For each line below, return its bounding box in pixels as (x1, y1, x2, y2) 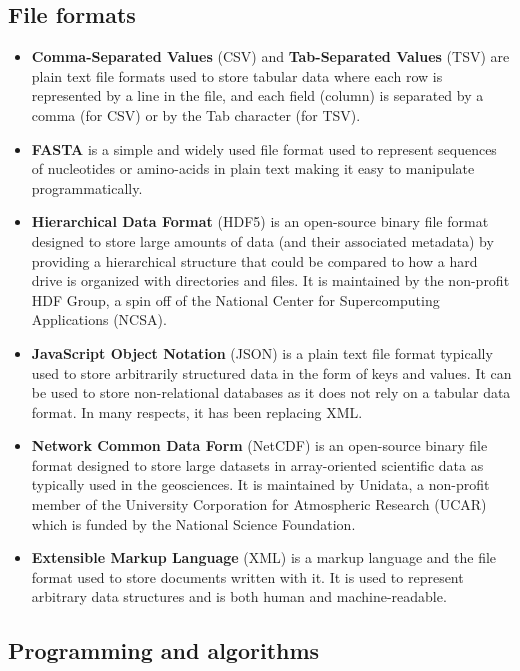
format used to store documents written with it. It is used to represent (31, 566, 464, 587)
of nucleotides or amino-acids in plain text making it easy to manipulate (31, 158, 475, 179)
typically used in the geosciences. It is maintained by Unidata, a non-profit (31, 474, 490, 495)
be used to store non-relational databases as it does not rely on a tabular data (31, 382, 511, 403)
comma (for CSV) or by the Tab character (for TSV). (31, 104, 361, 125)
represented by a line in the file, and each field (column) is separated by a (31, 85, 484, 106)
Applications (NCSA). (31, 309, 167, 330)
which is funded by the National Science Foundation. (31, 513, 356, 534)
